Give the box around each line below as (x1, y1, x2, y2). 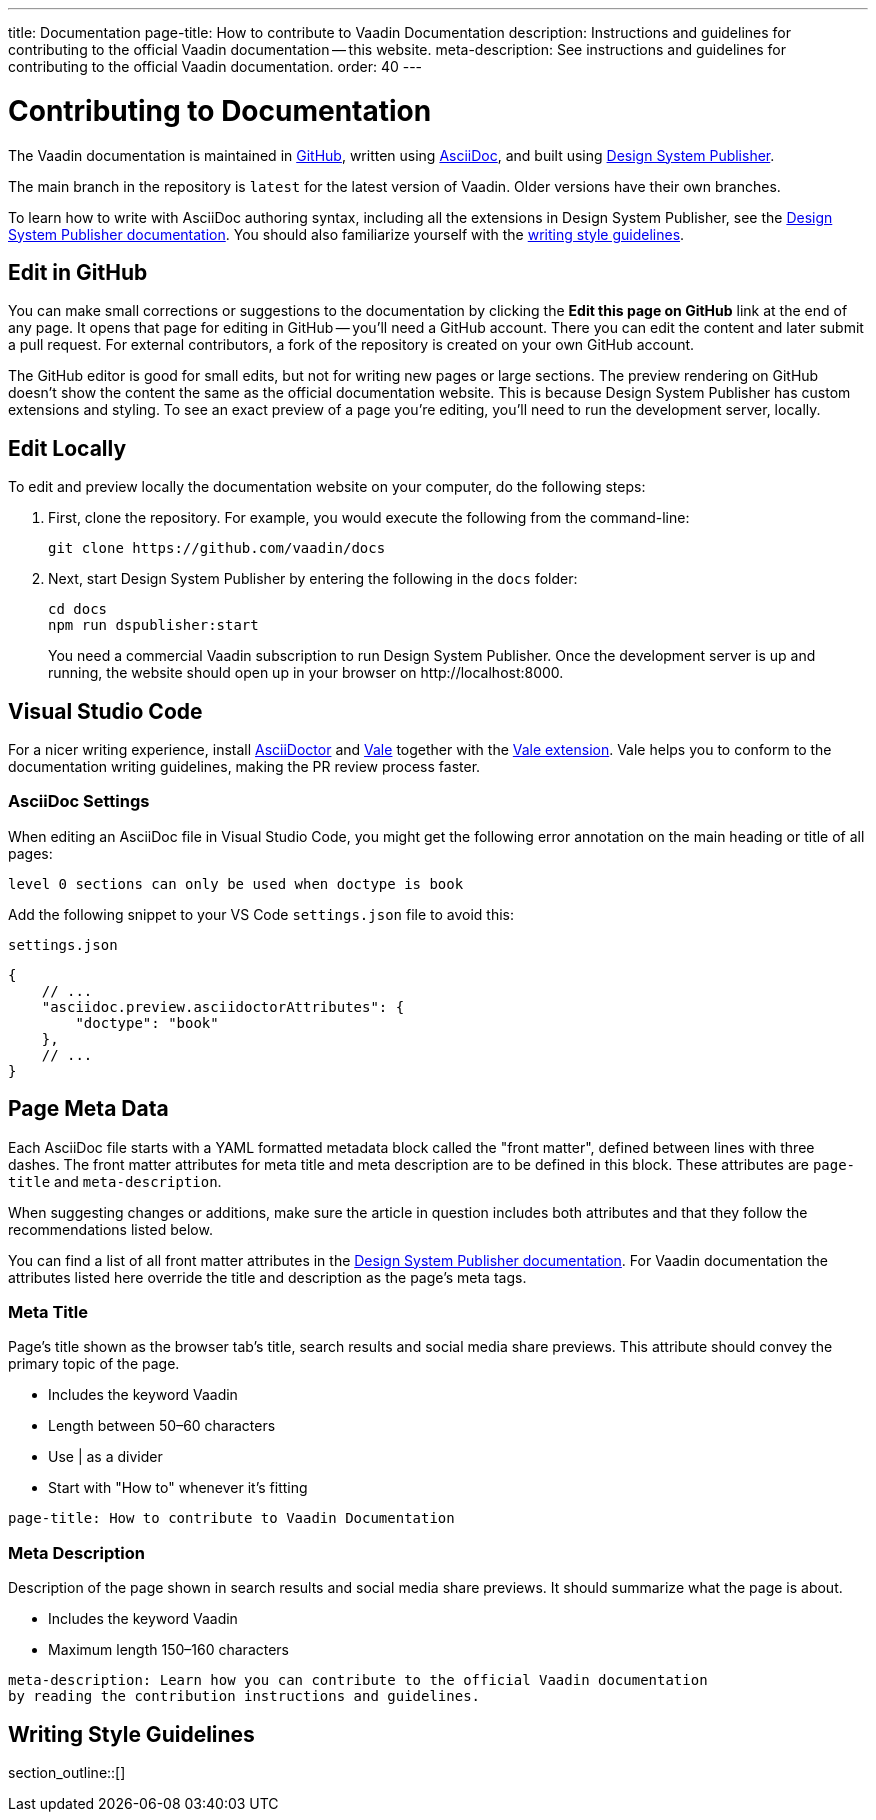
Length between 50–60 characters (48, 1417, 276, 1435)
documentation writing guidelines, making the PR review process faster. (8, 758, 481, 776)
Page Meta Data (8, 1096, 169, 1122)
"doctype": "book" (75, 1014, 219, 1031)
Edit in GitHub (8, 259, 148, 285)
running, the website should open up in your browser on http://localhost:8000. (48, 664, 564, 682)
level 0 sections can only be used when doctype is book (8, 875, 464, 892)
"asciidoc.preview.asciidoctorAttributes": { (41, 998, 405, 1015)
